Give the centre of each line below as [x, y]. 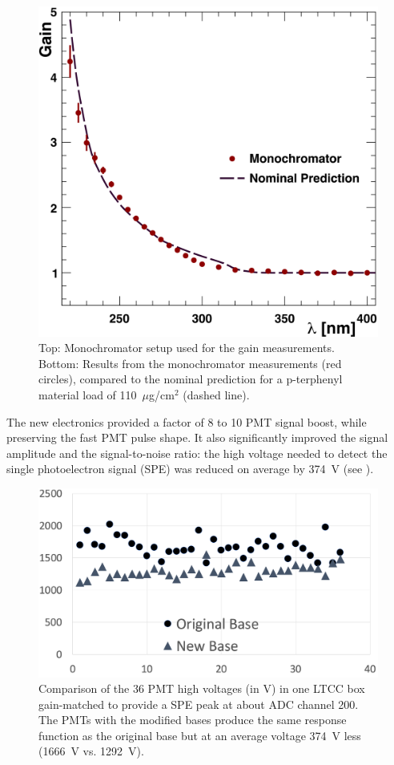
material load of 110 [88, 394]
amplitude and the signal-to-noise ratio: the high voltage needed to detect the [197, 453]
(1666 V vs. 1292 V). [91, 751]
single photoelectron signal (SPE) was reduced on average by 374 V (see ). [190, 469]
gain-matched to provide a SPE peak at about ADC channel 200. [199, 704]
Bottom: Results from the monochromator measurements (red [190, 363]
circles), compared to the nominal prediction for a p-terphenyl [191, 379]
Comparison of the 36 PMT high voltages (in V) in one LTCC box [202, 688]
